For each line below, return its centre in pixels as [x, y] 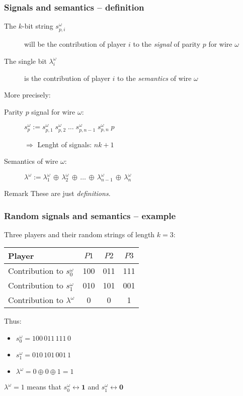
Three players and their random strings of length [79, 234]
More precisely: [27, 95]
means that [44, 387]
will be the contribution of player [75, 44]
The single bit [25, 61]
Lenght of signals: [65, 144]
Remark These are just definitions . [57, 193]
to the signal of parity [167, 44]
